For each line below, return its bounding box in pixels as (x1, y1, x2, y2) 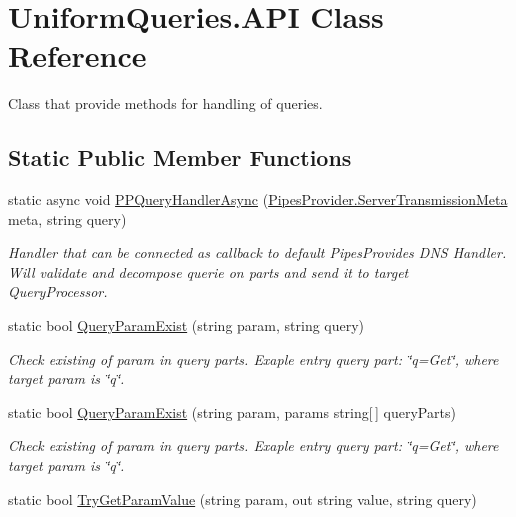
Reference (8, 35, 147, 76)
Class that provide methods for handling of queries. (8, 93, 323, 114)
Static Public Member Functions (8, 142, 352, 173)
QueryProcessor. (8, 281, 108, 302)
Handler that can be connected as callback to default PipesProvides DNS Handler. (8, 242, 507, 263)
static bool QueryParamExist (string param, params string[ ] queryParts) (8, 401, 456, 422)
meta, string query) (8, 208, 127, 229)
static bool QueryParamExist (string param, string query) (8, 315, 365, 336)
